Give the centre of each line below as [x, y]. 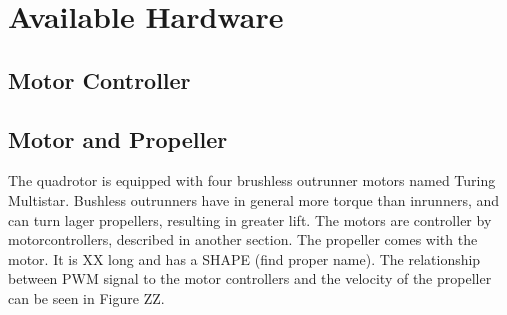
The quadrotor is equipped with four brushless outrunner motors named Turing [252, 180]
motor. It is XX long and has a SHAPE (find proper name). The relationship [244, 258]
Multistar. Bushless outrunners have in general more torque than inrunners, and [254, 199]
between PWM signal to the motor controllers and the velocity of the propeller [250, 278]
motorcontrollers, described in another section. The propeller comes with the [243, 239]
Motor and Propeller [118, 138]
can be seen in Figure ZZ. [86, 297]
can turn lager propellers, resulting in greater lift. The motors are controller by [250, 219]
